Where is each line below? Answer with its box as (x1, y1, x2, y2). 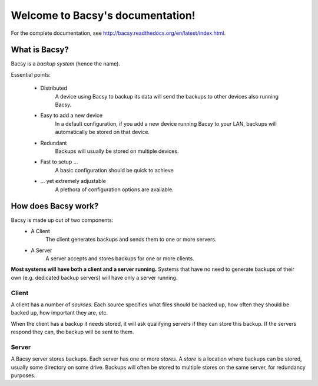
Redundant (40, 139, 67, 146)
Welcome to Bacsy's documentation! (11, 9, 196, 22)
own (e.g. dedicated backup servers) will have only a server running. (11, 274, 178, 281)
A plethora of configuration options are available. (55, 186, 174, 193)
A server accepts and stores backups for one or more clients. (45, 255, 194, 262)
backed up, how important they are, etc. (11, 309, 108, 316)
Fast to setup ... (40, 158, 78, 165)
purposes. (11, 372, 36, 379)
